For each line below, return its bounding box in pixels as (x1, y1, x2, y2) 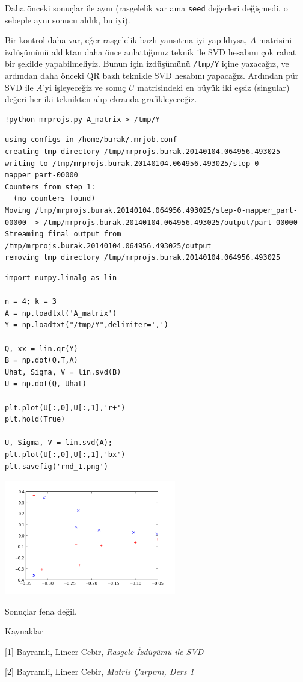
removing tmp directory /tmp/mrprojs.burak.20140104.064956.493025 (5, 253, 281, 262)
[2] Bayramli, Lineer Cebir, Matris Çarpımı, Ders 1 (5, 665, 194, 678)
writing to (5, 159, 48, 168)
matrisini (259, 34, 292, 46)
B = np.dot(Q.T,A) (5, 356, 78, 365)
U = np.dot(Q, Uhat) (5, 379, 87, 389)
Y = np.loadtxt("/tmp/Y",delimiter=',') (5, 321, 169, 330)
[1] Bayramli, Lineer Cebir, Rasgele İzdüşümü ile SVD (5, 645, 204, 657)
